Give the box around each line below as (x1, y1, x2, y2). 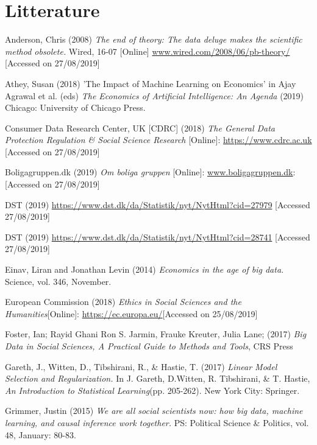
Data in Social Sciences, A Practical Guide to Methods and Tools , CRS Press (5, 340, 293, 352)
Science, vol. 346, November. (5, 275, 112, 287)
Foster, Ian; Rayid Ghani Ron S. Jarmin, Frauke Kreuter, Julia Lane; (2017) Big (5, 328, 307, 340)
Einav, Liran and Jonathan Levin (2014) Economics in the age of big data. (5, 263, 284, 276)
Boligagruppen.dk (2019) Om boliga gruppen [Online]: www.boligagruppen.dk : (5, 166, 296, 178)
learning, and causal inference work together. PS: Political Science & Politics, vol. (5, 416, 309, 429)
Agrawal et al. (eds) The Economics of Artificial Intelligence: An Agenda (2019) (5, 89, 304, 102)
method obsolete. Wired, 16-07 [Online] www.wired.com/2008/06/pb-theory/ (5, 44, 290, 57)
